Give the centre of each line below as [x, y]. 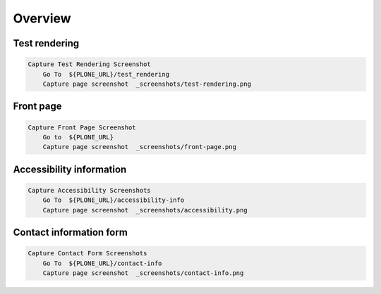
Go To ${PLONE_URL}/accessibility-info [114, 200]
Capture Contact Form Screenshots [87, 254]
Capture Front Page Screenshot [82, 127]
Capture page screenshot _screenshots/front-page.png [139, 147]
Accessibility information [70, 169]
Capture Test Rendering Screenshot [89, 64]
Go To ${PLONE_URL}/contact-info [102, 263]
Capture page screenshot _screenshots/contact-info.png [143, 273]
